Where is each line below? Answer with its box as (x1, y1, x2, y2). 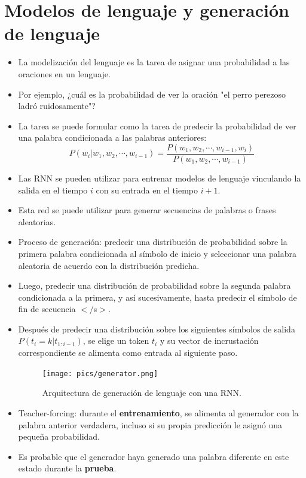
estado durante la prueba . (18, 462, 117, 474)
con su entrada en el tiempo (96, 183, 198, 196)
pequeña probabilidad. (18, 430, 100, 443)
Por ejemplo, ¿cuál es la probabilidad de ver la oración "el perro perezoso (18, 87, 286, 100)
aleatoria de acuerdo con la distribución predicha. (18, 259, 200, 271)
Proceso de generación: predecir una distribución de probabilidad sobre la (18, 235, 287, 248)
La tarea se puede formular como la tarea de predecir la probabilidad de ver (18, 119, 296, 132)
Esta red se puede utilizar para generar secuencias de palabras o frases (18, 204, 276, 216)
